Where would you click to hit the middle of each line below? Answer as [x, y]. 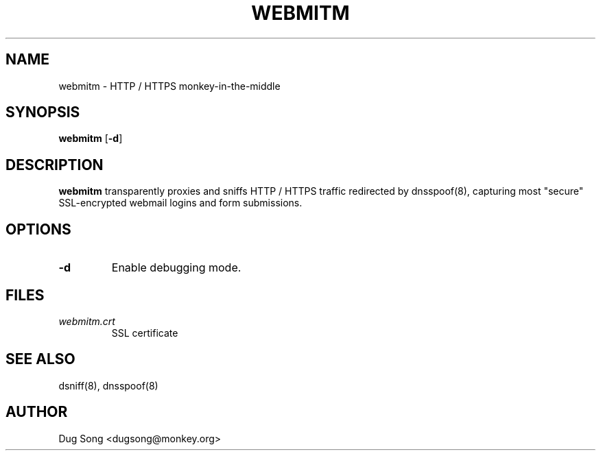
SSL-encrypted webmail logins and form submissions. [180, 203]
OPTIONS [38, 229]
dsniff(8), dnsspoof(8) [108, 385]
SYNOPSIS [43, 112]
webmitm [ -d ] [91, 139]
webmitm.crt [87, 321]
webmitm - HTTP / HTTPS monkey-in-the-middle [169, 86]
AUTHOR [37, 412]
